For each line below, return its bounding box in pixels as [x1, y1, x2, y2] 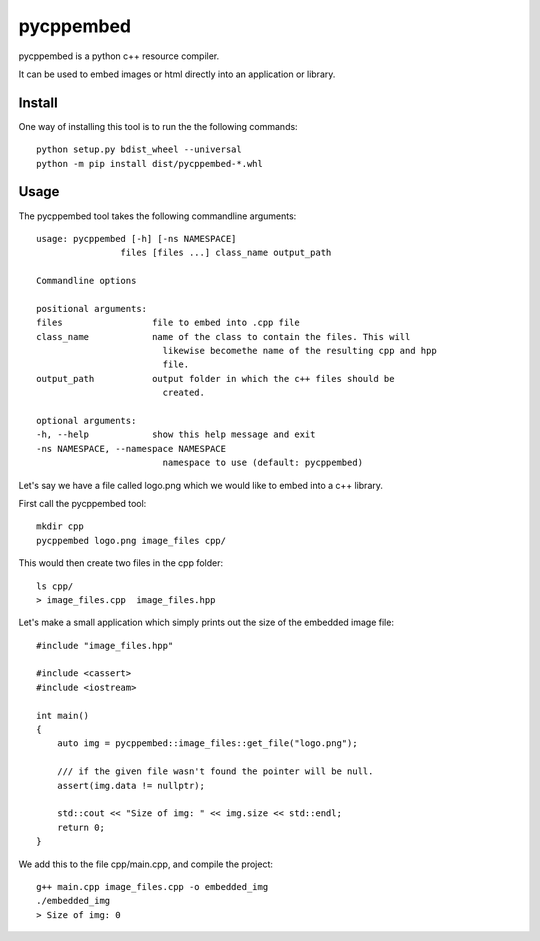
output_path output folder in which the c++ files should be [36, 373, 395, 384]
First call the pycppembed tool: [18, 497, 147, 509]
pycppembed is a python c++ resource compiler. [18, 50, 220, 62]
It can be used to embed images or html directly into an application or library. [18, 68, 336, 80]
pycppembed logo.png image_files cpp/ [36, 535, 227, 546]
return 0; [56, 821, 105, 833]
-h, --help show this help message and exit [36, 429, 316, 440]
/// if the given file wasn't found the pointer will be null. [56, 766, 374, 777]
